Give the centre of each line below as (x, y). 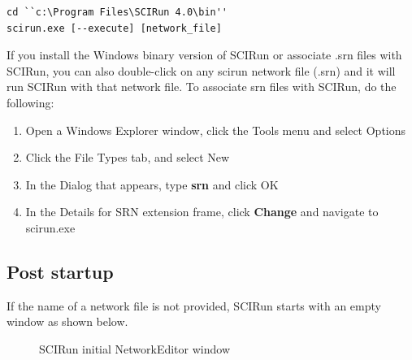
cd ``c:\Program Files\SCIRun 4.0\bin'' (117, 12)
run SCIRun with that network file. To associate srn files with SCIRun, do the (202, 87)
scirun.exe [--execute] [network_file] (114, 28)
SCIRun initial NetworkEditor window (135, 348)
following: (30, 102)
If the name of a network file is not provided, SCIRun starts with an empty (194, 305)
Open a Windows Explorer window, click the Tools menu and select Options (216, 130)
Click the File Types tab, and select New (128, 157)
